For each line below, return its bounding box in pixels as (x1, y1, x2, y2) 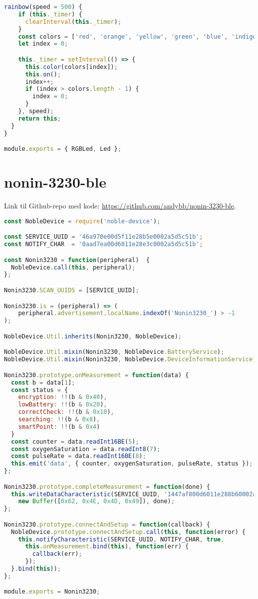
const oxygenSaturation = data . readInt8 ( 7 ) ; (11, 445, 161, 453)
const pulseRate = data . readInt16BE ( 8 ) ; (11, 453, 146, 460)
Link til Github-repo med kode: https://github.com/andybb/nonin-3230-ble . (4, 200, 236, 211)
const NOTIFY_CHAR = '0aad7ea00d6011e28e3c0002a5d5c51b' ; (4, 241, 203, 248)
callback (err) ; (32, 550, 82, 558)
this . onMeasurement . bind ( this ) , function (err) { (25, 543, 189, 550)
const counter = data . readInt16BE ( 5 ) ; (11, 438, 139, 445)
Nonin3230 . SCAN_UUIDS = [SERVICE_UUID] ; (4, 287, 139, 294)
